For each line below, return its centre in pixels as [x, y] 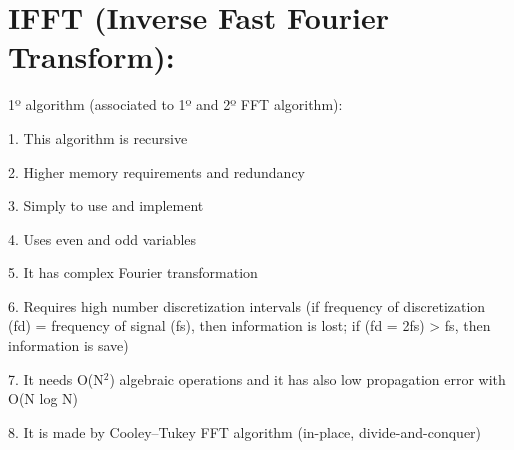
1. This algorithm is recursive [98, 137]
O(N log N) [43, 398]
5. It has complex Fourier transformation [133, 272]
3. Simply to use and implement [106, 205]
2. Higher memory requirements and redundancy [157, 171]
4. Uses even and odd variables [102, 238]
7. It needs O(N [56, 378]
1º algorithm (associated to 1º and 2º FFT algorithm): [175, 104]
